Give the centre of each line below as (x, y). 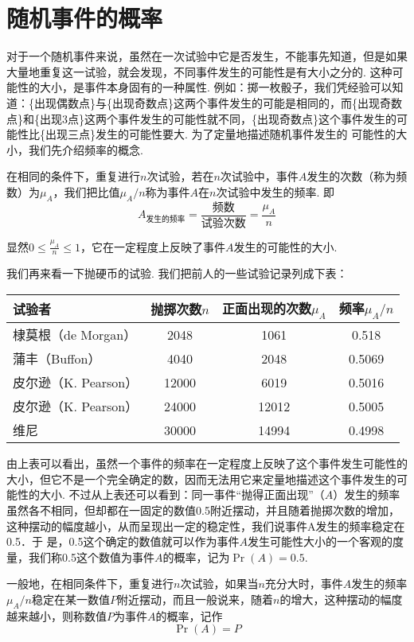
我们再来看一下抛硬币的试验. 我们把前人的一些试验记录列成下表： (177, 273)
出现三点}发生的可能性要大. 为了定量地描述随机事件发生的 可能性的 (221, 134)
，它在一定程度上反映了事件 (153, 246)
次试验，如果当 (219, 584)
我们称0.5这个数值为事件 (91, 556)
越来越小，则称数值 (57, 615)
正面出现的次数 (266, 308)
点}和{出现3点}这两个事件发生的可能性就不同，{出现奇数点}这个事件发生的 (201, 118)
